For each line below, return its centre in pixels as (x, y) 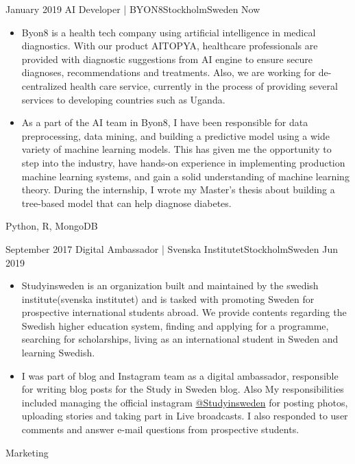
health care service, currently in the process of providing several (204, 85)
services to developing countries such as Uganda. (123, 99)
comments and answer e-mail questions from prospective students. (160, 429)
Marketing (27, 452)
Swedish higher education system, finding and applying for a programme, (175, 325)
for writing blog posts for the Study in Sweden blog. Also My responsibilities (183, 389)
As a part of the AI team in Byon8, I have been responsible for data (165, 122)
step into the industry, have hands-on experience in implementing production (183, 162)
